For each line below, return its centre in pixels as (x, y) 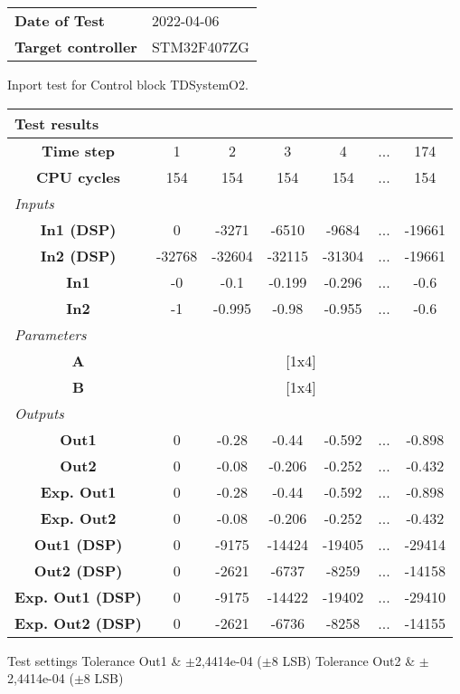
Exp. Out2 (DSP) (79, 623)
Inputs (34, 203)
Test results (57, 123)
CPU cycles (78, 176)
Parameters (51, 334)
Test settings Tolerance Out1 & (94, 660)
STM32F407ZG (200, 47)
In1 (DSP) (78, 229)
